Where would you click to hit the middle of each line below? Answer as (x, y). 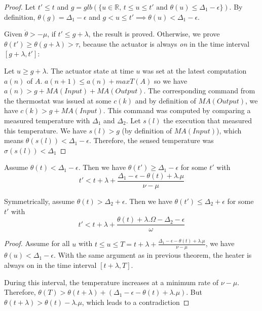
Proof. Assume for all (37, 243)
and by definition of (165, 100)
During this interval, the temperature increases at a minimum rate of (111, 282)
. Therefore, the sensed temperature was (151, 140)
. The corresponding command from (199, 91)
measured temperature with (47, 120)
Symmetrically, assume (40, 201)
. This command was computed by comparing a (177, 110)
